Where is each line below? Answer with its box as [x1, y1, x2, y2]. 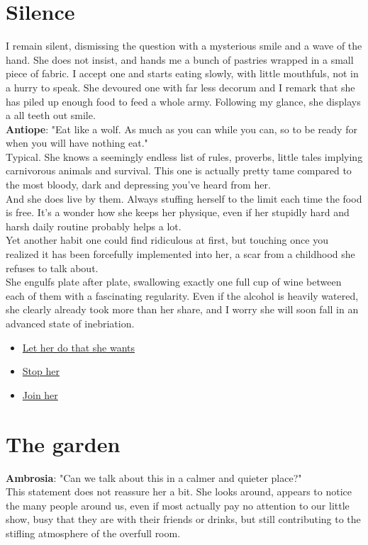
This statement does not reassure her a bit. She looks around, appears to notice [6, 484, 352, 499]
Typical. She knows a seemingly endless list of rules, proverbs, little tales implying [6, 149, 363, 164]
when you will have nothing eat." [6, 135, 148, 150]
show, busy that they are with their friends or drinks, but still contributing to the [6, 512, 361, 527]
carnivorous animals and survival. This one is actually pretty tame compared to [6, 163, 352, 178]
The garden [6, 429, 121, 458]
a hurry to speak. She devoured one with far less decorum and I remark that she [6, 79, 355, 94]
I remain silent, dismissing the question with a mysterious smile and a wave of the [6, 38, 362, 53]
